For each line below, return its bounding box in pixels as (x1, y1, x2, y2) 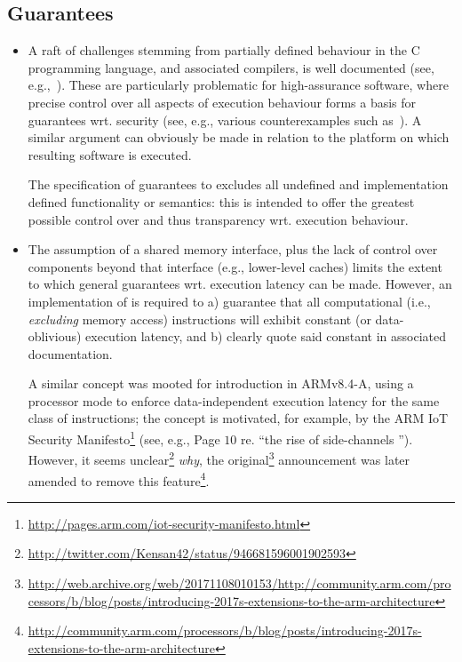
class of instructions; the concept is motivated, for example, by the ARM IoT (28, 409, 449, 427)
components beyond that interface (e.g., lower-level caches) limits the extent (28, 257, 442, 275)
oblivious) (28, 327, 82, 346)
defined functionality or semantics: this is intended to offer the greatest (28, 192, 415, 211)
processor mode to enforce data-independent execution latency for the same (28, 391, 440, 410)
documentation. (28, 344, 113, 363)
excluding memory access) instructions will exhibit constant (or (28, 309, 371, 328)
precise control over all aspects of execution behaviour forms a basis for (28, 92, 417, 111)
